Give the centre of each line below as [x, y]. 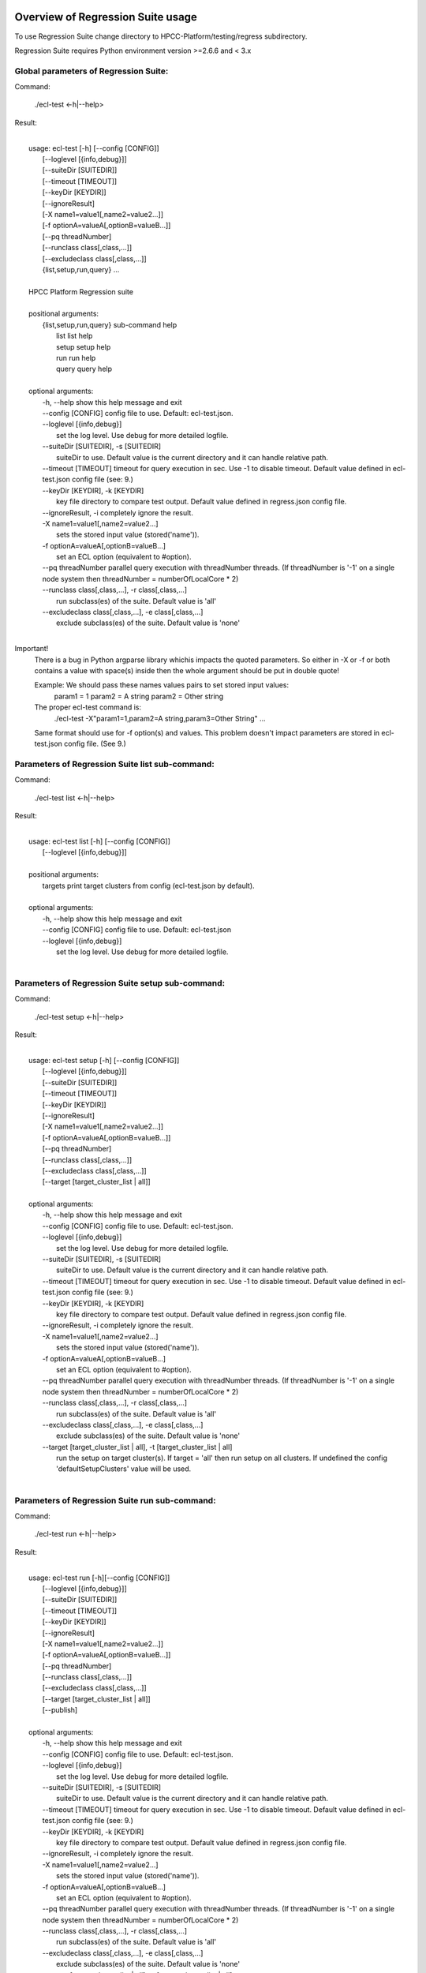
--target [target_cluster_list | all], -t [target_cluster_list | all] [137, 1447]
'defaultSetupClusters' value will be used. [124, 1469]
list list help [75, 336]
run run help [76, 358]
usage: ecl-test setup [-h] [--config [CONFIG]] [104, 1061]
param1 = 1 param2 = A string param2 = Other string [139, 696]
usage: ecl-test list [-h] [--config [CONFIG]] [100, 841]
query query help [84, 369]
